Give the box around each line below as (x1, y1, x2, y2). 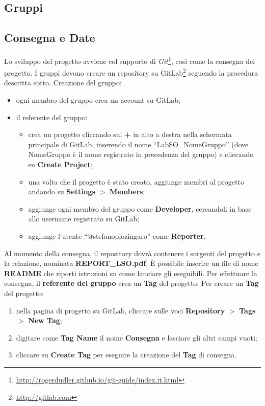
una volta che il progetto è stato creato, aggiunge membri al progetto (28, 176, 244, 187)
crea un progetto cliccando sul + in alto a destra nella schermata (28, 129, 232, 140)
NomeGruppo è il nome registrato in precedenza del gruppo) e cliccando (28, 149, 254, 160)
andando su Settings (28, 186, 96, 197)
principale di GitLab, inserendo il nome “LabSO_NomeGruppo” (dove (28, 139, 249, 149)
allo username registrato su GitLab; (28, 213, 140, 224)
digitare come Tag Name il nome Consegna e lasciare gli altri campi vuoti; (16, 332, 257, 343)
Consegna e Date (4, 30, 95, 46)
